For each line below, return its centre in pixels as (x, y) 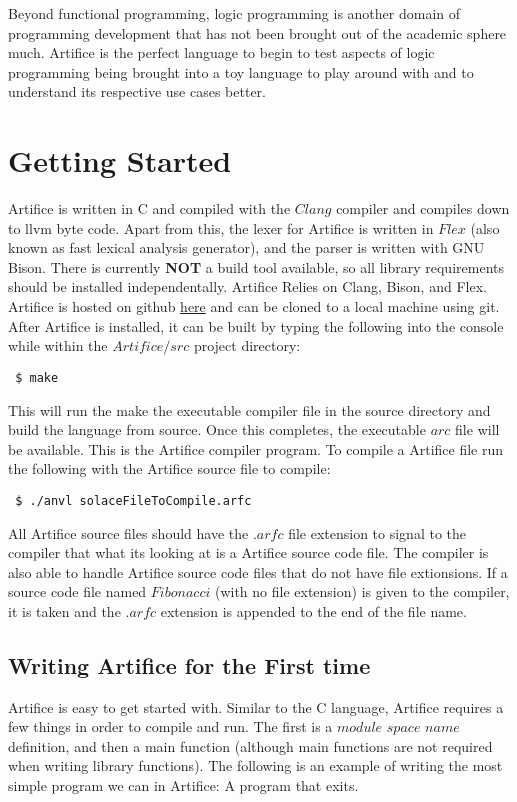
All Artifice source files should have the (128, 532)
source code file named (77, 591)
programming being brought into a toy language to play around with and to (241, 71)
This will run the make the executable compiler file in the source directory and (249, 409)
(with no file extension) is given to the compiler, (362, 591)
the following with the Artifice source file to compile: (169, 468)
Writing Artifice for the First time (189, 664)
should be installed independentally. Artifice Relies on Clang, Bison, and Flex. (247, 286)
